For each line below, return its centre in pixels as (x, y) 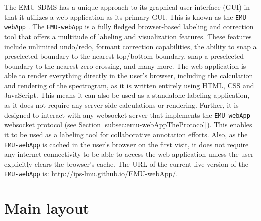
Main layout (47, 208)
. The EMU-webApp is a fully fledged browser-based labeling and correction (141, 26)
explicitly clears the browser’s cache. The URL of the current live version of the (126, 164)
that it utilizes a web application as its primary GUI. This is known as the (119, 16)
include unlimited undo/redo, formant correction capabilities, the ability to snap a (130, 46)
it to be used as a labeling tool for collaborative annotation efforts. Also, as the (126, 134)
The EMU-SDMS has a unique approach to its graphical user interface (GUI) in (127, 7)
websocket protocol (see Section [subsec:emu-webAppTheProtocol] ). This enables (128, 125)
